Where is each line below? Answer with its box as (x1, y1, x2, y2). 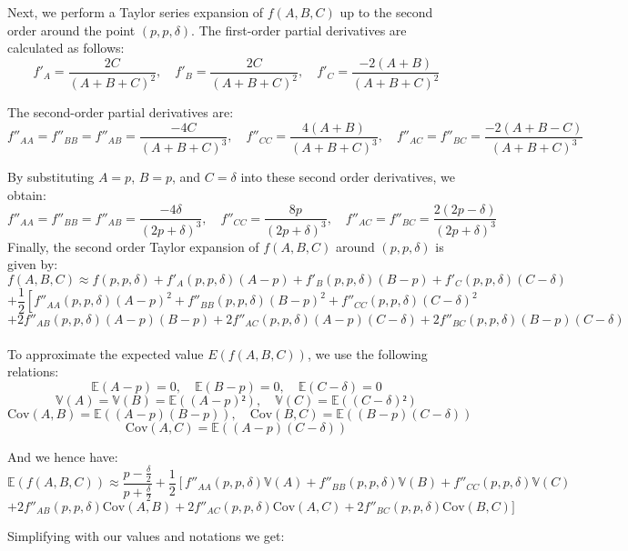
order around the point (7, 20, 136, 39)
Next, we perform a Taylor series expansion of (7, 3, 264, 21)
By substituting (7, 167, 95, 186)
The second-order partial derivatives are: (7, 103, 234, 122)
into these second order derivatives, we (240, 167, 455, 186)
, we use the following (307, 344, 428, 363)
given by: (7, 255, 58, 274)
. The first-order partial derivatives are (191, 20, 407, 39)
